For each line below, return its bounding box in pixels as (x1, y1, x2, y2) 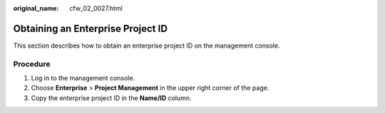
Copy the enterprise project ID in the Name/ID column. (31, 93, 192, 102)
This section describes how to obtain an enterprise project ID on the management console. (13, 41, 280, 50)
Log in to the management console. (31, 74, 135, 82)
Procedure (13, 59, 51, 69)
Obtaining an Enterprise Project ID (13, 22, 168, 35)
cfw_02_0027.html (69, 4, 123, 12)
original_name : (13, 4, 59, 12)
